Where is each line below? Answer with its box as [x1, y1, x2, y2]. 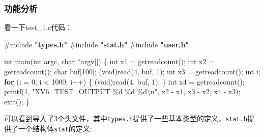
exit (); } [4, 96, 30, 106]
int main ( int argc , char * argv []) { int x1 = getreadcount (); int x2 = [4, 56, 214, 67]
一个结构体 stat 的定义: [18, 123, 92, 134]
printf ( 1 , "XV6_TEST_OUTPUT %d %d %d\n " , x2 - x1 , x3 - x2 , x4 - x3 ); [4, 86, 241, 97]
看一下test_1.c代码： [4, 22, 73, 33]
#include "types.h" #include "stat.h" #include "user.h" [4, 39, 189, 49]
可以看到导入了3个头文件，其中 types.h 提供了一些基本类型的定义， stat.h [4, 113, 248, 124]
